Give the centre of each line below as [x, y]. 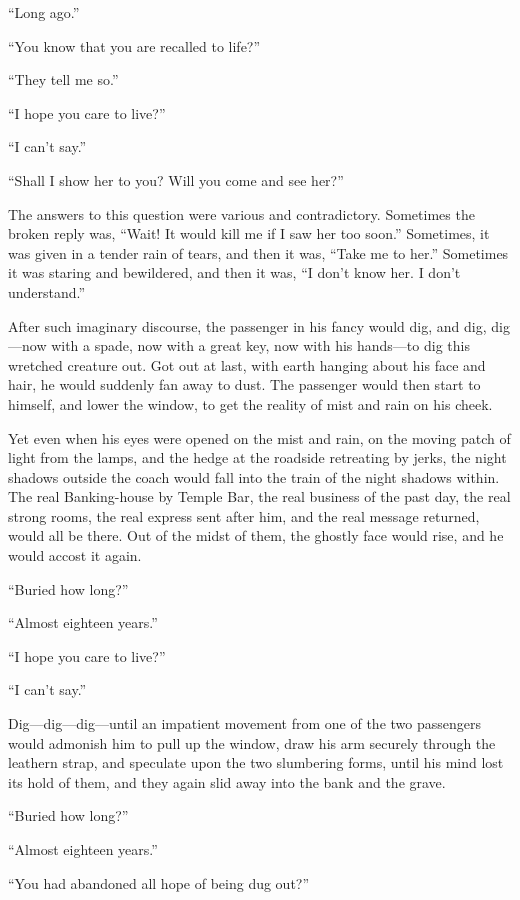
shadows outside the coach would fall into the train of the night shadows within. [254, 476]
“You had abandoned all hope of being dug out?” [159, 882]
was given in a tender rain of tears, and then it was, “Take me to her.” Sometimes [258, 252]
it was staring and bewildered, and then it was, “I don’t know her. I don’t [234, 272]
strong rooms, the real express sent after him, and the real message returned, [244, 515]
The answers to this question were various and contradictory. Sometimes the [241, 213]
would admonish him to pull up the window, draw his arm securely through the [252, 742]
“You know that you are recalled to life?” [134, 45]
